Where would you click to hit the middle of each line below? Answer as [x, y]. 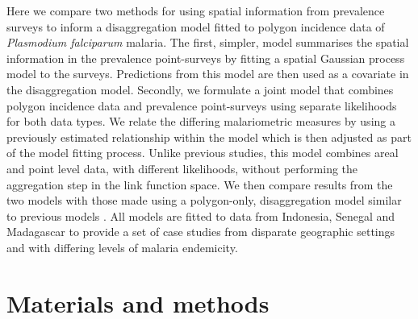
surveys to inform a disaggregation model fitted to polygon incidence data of [196, 26]
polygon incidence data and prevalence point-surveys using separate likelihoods [202, 105]
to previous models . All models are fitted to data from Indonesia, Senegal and [201, 215]
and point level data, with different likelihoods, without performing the [182, 168]
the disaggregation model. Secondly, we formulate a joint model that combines [200, 89]
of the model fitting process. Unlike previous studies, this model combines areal [203, 153]
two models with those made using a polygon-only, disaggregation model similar [204, 200]
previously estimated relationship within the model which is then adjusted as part [209, 137]
